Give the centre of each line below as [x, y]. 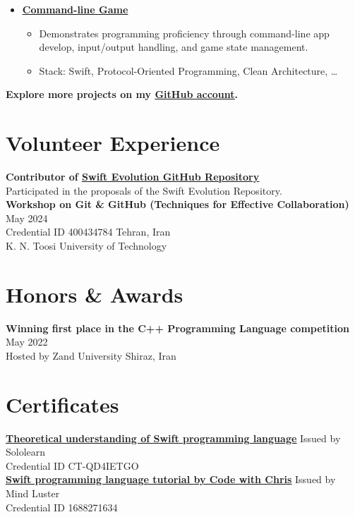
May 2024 [27, 218]
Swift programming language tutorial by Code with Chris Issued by [171, 479]
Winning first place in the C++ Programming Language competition [178, 328]
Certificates [62, 404]
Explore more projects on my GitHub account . [122, 94]
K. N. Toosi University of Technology [86, 246]
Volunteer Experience [113, 143]
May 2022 [27, 342]
